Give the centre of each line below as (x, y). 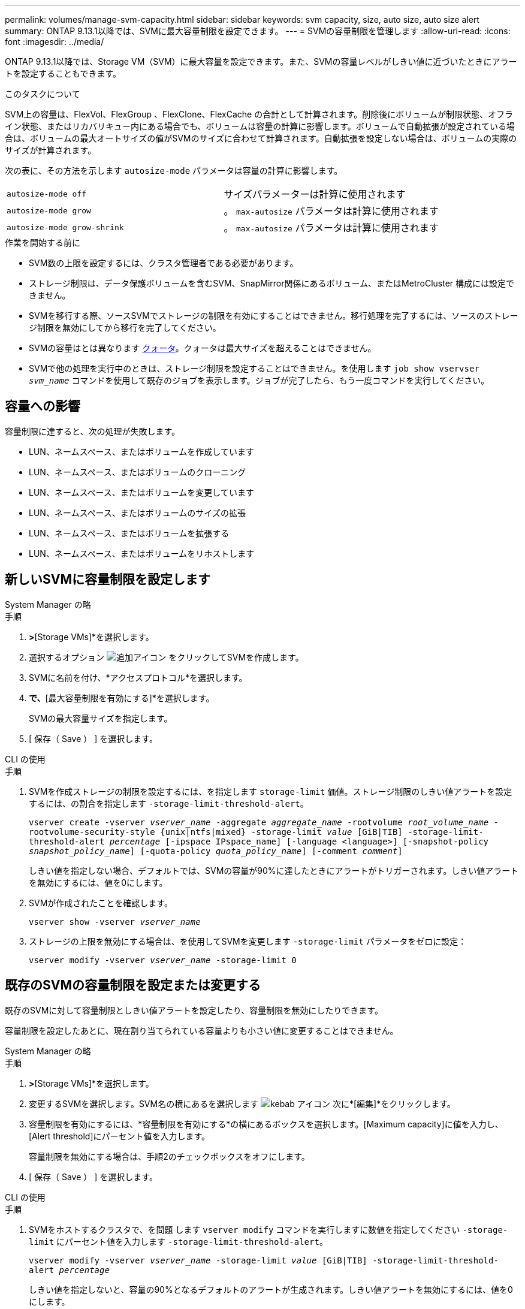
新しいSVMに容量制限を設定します (108, 580)
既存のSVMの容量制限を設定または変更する (133, 985)
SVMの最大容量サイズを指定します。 (101, 718)
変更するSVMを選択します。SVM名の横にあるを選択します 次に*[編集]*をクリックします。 (242, 1103)
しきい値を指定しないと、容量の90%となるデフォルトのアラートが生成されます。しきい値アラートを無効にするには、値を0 (271, 1289)
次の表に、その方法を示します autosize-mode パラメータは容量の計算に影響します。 (174, 171)
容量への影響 (43, 406)
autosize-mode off (47, 194)
